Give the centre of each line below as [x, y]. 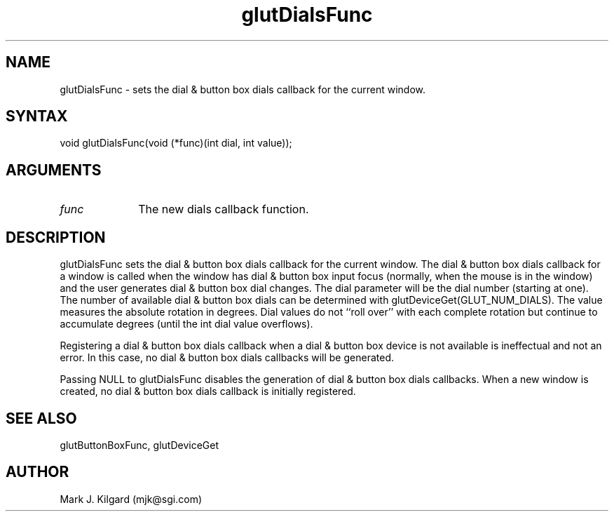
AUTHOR [37, 472]
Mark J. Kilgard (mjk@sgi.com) [131, 499]
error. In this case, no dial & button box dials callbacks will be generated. [227, 358]
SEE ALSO [41, 418]
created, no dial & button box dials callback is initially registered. [208, 391]
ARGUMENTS [54, 170]
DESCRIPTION [56, 237]
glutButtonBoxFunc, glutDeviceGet [139, 445]
